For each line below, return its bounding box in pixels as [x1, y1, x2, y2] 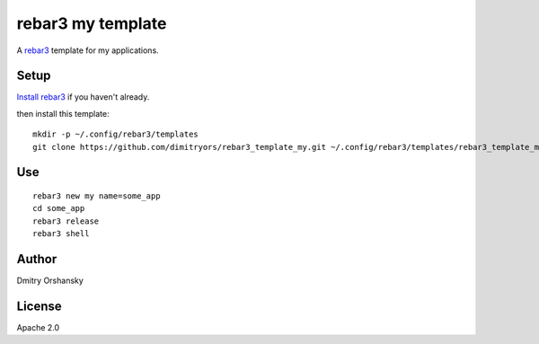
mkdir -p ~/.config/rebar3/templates [32, 129, 199, 139]
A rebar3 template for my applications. [16, 45, 159, 56]
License [16, 298, 62, 313]
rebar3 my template [16, 13, 167, 33]
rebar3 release [32, 216, 100, 226]
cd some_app [32, 203, 85, 214]
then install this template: [16, 108, 110, 119]
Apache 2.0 [16, 322, 60, 333]
